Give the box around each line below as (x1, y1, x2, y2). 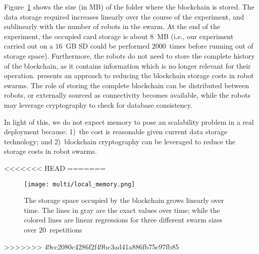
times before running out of (169, 41, 253, 51)
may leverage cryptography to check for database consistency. (4, 99, 192, 110)
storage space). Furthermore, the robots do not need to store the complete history (4, 50, 255, 61)
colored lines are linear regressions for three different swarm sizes (24, 214, 222, 225)
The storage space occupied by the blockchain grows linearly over (24, 195, 224, 205)
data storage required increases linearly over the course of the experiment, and (4, 11, 244, 22)
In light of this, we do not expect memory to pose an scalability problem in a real (4, 116, 254, 127)
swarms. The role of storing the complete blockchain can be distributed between (4, 80, 249, 90)
